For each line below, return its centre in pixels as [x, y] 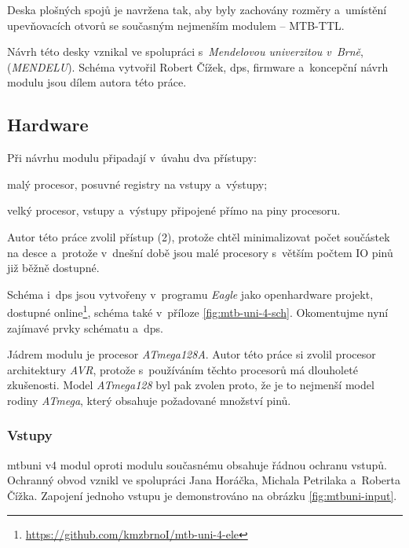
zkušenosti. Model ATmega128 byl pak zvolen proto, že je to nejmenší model [191, 385]
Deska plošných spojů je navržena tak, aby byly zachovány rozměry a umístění [197, 9]
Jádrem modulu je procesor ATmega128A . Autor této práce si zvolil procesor [192, 354]
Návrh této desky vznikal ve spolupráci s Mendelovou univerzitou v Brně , [185, 51]
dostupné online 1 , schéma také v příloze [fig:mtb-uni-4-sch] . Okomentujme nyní [198, 311]
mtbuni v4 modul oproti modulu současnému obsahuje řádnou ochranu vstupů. [197, 464]
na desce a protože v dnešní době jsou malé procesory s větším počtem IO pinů [200, 252]
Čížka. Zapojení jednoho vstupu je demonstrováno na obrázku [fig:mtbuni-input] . [202, 495]
